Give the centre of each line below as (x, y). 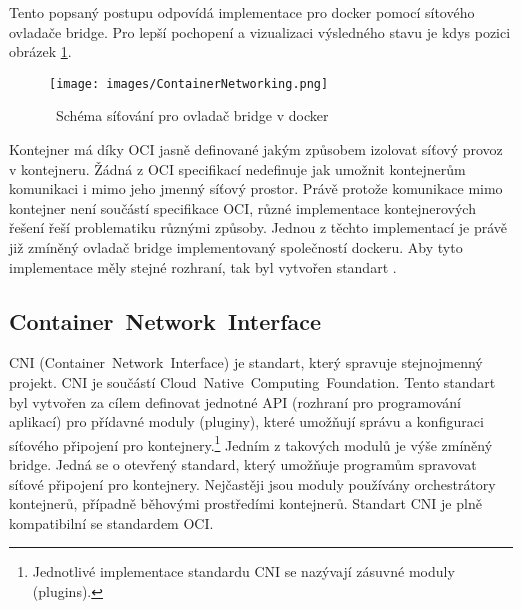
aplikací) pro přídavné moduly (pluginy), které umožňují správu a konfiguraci (246, 421)
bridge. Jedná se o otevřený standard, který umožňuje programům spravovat (243, 464)
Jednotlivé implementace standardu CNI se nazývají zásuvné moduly (243, 571)
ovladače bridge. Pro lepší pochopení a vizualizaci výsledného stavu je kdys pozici (260, 31)
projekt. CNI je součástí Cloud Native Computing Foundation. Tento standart (252, 381)
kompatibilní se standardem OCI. (111, 522)
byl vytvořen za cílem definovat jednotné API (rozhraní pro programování (235, 401)
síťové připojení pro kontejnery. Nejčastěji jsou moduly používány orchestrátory (252, 483)
